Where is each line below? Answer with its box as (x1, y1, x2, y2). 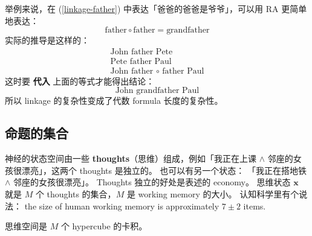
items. (243, 199, 266, 212)
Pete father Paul (110, 57, 172, 66)
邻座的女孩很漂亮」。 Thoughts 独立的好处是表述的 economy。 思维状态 (13, 176, 291, 188)
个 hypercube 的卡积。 (60, 220, 148, 232)
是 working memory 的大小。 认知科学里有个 (126, 188, 299, 200)
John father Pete (110, 47, 173, 56)
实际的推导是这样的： (5, 34, 89, 46)
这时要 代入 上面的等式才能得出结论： (5, 74, 155, 87)
